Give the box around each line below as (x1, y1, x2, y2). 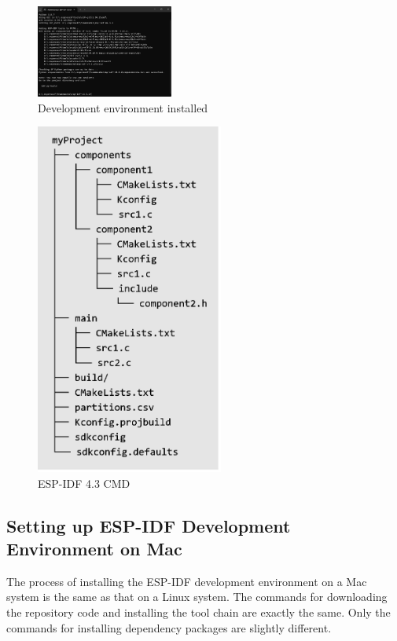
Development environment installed (38, 99, 208, 115)
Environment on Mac (6, 536, 182, 560)
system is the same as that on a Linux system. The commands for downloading (6, 588, 388, 605)
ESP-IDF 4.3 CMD (38, 474, 130, 491)
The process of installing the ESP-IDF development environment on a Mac (6, 573, 367, 589)
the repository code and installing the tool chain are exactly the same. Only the (6, 603, 391, 620)
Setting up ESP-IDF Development (6, 513, 291, 537)
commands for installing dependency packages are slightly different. (6, 619, 332, 636)
